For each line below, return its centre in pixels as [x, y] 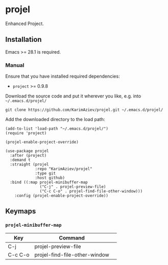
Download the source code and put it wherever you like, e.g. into [73, 96]
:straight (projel [30, 164]
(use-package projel [27, 151]
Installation [23, 40]
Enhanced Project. [25, 23]
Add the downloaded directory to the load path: [55, 119]
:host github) [50, 178]
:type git [45, 174]
